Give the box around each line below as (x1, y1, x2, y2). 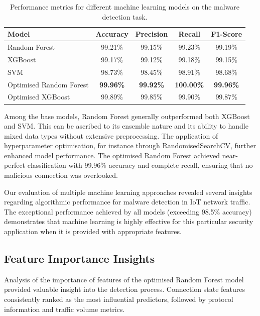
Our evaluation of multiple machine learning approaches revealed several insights (4, 186, 252, 197)
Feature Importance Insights (4, 251, 155, 266)
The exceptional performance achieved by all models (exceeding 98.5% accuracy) (4, 206, 252, 217)
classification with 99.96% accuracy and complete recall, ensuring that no (27, 160, 253, 170)
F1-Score (211, 29, 242, 39)
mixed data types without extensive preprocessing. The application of (4, 130, 218, 141)
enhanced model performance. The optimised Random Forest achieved (4, 150, 220, 160)
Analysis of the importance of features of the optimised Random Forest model (4, 274, 244, 284)
